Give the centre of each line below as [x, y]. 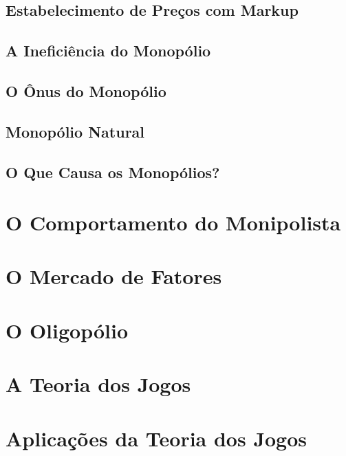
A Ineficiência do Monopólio [108, 51]
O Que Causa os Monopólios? [113, 172]
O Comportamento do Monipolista [173, 222]
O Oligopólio [67, 330]
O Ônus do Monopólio [86, 90]
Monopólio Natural [75, 131]
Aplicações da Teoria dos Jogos [156, 438]
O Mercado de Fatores [114, 276]
